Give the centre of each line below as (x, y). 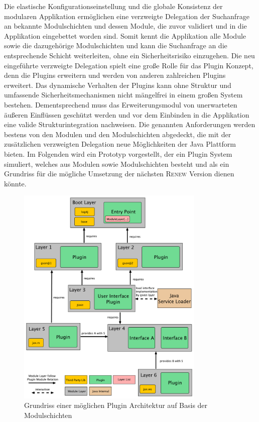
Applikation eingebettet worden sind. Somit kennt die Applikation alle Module (125, 35)
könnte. (15, 183)
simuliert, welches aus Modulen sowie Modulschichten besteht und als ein (117, 164)
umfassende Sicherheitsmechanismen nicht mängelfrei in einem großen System (123, 95)
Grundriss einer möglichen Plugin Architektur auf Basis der (116, 405)
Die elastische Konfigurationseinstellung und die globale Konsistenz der (113, 6)
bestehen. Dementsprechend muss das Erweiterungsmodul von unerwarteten (121, 104)
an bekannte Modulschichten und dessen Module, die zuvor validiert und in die (125, 26)
